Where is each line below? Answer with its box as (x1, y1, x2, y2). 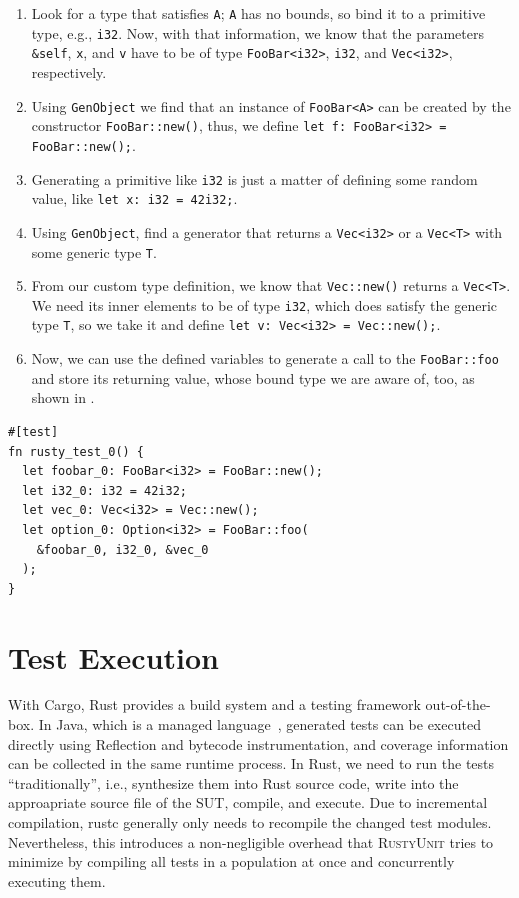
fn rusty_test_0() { (8, 444, 145, 459)
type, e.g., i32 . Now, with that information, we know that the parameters (31, 22, 484, 43)
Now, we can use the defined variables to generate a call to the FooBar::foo (31, 348, 499, 369)
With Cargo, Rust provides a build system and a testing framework (8, 694, 421, 715)
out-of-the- (425, 694, 491, 715)
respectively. (31, 61, 107, 82)
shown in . (31, 387, 95, 408)
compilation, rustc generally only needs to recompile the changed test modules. (8, 812, 492, 832)
